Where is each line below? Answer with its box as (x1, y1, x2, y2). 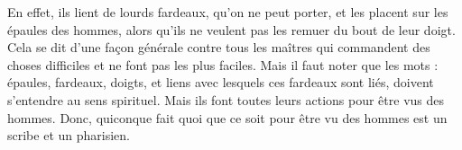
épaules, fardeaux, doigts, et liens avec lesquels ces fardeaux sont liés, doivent (7, 73, 434, 92)
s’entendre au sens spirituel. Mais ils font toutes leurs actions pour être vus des (7, 90, 445, 109)
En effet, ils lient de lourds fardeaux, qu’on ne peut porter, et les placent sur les (7, 3, 448, 21)
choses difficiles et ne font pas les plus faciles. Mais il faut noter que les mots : (7, 55, 439, 74)
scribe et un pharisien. (7, 126, 130, 145)
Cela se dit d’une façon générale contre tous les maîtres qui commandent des (7, 38, 430, 57)
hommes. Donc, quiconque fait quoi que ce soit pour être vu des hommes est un (7, 108, 448, 127)
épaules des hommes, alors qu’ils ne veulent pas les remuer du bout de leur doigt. (7, 20, 456, 39)
